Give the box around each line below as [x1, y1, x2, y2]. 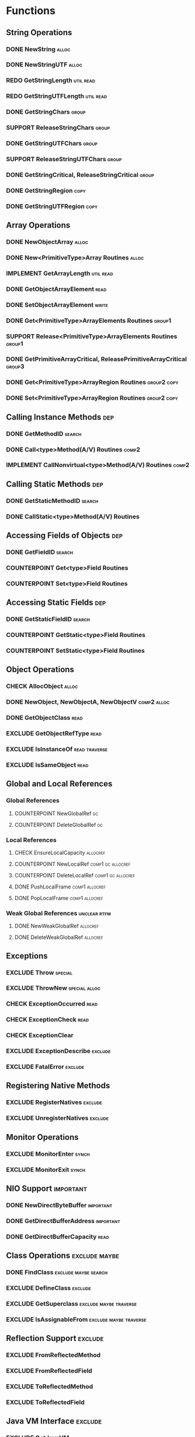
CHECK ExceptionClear [6, 1031, 74, 1040]
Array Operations [6, 220, 71, 230]
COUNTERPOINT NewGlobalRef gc [14, 810, 99, 817]
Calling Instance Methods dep [6, 412, 114, 422]
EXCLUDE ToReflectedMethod [6, 1382, 93, 1390]
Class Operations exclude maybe [6, 1251, 120, 1261]
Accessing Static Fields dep [6, 598, 106, 608]
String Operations [6, 28, 72, 38]
